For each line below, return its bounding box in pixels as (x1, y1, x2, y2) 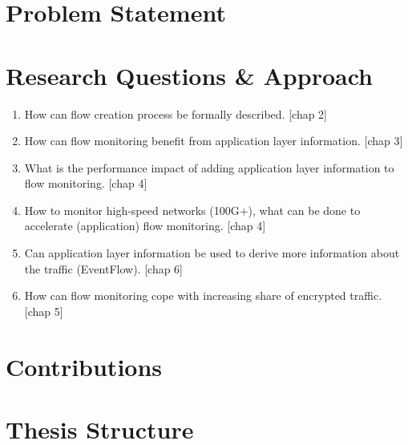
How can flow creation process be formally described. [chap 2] (24, 105, 327, 122)
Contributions (6, 350, 163, 382)
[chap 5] (24, 302, 63, 319)
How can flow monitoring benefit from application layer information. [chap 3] (24, 132, 403, 149)
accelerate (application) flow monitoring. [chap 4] (24, 217, 266, 234)
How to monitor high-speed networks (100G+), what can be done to (24, 201, 361, 218)
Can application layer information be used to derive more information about (24, 245, 400, 261)
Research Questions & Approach (6, 59, 373, 91)
